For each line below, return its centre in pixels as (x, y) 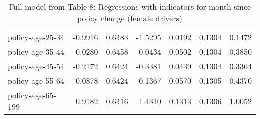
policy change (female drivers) (130, 18)
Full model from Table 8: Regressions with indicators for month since (130, 7)
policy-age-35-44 (36, 52)
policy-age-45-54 (36, 66)
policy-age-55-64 (36, 81)
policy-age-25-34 (36, 37)
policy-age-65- (32, 95)
